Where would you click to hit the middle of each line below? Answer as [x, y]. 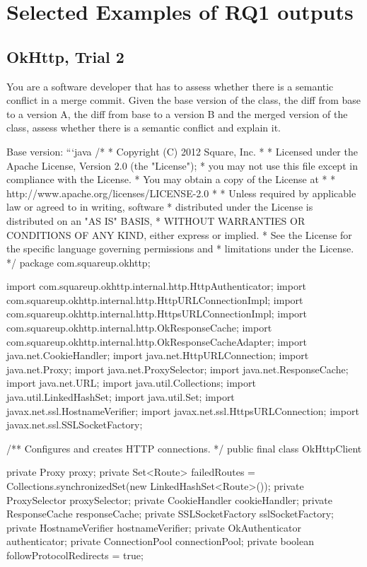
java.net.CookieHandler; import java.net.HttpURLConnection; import [158, 355]
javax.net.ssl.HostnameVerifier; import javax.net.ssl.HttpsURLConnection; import [183, 410]
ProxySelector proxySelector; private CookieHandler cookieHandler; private [169, 499]
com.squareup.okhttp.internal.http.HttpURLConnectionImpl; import [155, 299]
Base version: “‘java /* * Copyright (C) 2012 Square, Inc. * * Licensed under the [182, 151]
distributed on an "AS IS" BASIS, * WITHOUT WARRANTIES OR [156, 220]
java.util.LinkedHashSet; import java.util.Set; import [121, 397]
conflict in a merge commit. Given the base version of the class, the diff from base [184, 100]
